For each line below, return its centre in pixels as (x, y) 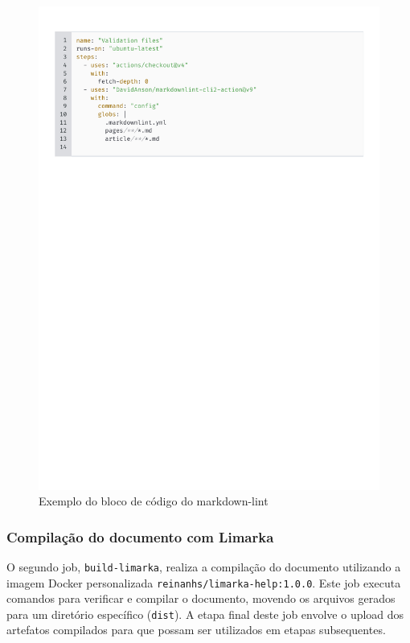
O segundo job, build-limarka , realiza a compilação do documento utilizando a (204, 566)
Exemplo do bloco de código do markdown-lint (154, 501)
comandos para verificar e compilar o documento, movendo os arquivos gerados (201, 598)
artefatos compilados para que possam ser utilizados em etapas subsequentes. (196, 630)
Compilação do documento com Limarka (140, 536)
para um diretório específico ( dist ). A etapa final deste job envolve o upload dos (205, 614)
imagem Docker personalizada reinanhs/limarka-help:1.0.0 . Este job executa (204, 582)
